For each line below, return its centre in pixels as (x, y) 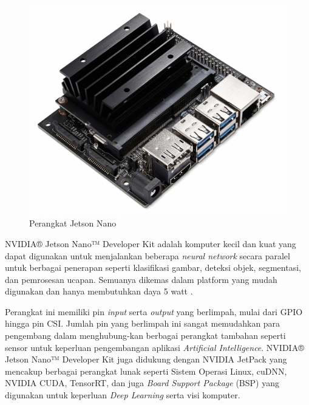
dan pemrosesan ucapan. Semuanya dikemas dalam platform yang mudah (141, 279)
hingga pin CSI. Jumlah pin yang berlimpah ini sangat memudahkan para (143, 323)
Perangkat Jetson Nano (73, 223)
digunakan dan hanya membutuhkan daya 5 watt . (99, 291)
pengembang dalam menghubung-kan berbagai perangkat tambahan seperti (145, 335)
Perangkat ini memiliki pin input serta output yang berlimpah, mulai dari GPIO (154, 311)
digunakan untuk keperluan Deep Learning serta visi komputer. (123, 395)
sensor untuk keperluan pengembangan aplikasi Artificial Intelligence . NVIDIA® (154, 347)
